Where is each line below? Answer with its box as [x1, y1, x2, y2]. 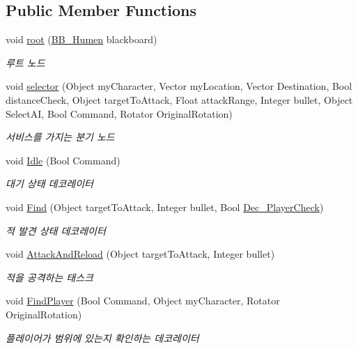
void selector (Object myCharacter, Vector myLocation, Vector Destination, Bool [6, 79, 352, 93]
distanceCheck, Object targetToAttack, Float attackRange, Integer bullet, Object [6, 92, 353, 107]
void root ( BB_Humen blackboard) [6, 32, 157, 47]
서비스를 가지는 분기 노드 [6, 130, 115, 144]
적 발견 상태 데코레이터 [6, 223, 106, 238]
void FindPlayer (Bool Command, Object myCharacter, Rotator [6, 293, 280, 308]
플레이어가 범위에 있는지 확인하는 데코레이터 [6, 330, 199, 345]
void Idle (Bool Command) [6, 153, 120, 167]
